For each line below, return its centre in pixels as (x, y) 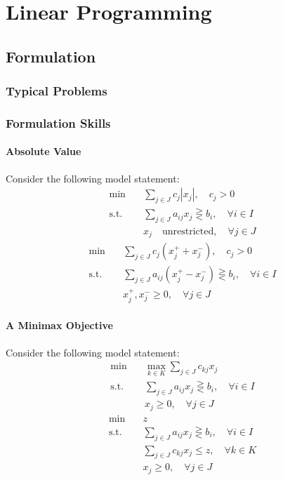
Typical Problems (57, 91)
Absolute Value (44, 151)
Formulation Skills (58, 122)
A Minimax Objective (59, 325)
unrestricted (188, 231)
